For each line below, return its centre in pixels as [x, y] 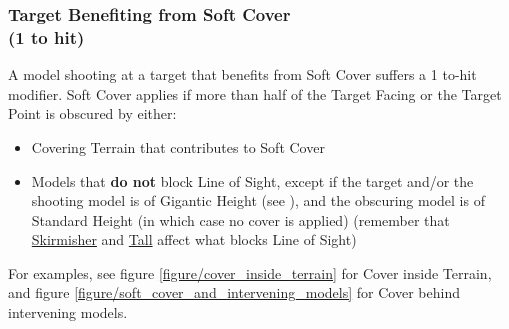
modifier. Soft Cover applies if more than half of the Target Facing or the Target [255, 93]
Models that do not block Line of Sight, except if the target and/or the [252, 180]
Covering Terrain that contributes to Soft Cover [178, 146]
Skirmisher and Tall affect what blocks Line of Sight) [194, 239]
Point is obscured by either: [92, 113]
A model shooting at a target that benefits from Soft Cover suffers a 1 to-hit [242, 74]
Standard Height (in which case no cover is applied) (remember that [240, 219]
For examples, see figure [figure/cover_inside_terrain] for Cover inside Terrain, [250, 272]
